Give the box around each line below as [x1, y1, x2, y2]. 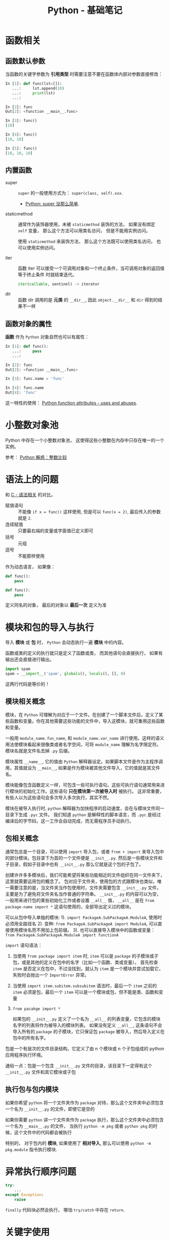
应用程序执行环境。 [5, 1052, 46, 1058]
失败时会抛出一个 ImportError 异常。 [12, 972, 90, 978]
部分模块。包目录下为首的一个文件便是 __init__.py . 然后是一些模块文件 [9, 854, 158, 861]
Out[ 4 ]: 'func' [5, 390, 37, 395]
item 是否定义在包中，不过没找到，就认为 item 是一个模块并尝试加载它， [12, 965, 163, 971]
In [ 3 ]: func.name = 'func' [5, 376, 65, 381]
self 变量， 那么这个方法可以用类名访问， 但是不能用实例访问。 [18, 228, 151, 234]
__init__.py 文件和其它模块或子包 [5, 1068, 76, 1075]
